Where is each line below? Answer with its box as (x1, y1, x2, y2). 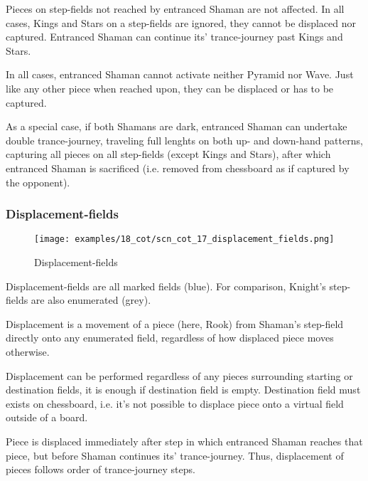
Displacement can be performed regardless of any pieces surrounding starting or (6, 368, 353, 383)
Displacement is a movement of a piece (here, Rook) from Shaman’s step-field (6, 316, 344, 331)
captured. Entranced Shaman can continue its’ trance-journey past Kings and (6, 29, 343, 44)
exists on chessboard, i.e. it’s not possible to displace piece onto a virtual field (6, 396, 344, 411)
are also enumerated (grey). (31, 292, 151, 307)
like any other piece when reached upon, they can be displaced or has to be (6, 80, 334, 95)
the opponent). (6, 174, 70, 189)
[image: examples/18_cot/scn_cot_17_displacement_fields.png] (34, 234, 335, 245)
